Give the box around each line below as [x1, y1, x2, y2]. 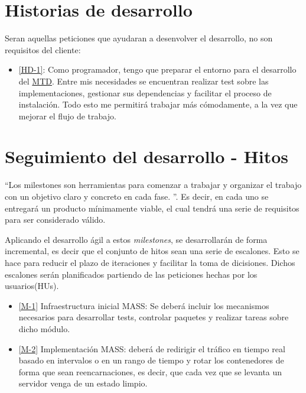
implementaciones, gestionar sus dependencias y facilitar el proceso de [18, 86, 272, 99]
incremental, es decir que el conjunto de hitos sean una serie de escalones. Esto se [5, 245, 300, 257]
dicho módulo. [18, 322, 70, 334]
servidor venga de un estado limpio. [18, 377, 148, 389]
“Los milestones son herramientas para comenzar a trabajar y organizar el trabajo [5, 178, 302, 191]
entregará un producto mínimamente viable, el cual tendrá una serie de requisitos [5, 202, 300, 214]
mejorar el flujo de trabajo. [18, 109, 116, 122]
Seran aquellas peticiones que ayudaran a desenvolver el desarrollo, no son [5, 32, 273, 44]
